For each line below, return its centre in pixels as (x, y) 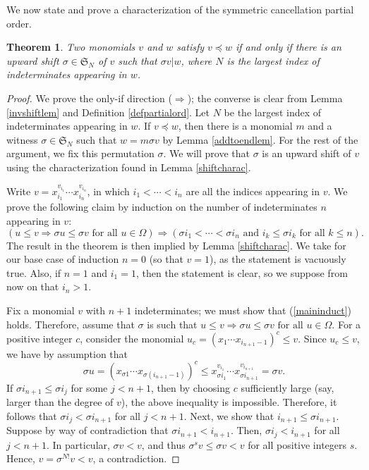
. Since (312, 338)
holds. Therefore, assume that (71, 324)
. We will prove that (206, 153)
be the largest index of (273, 112)
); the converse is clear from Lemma (265, 98)
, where (196, 60)
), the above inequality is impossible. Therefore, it (229, 402)
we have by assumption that (67, 353)
